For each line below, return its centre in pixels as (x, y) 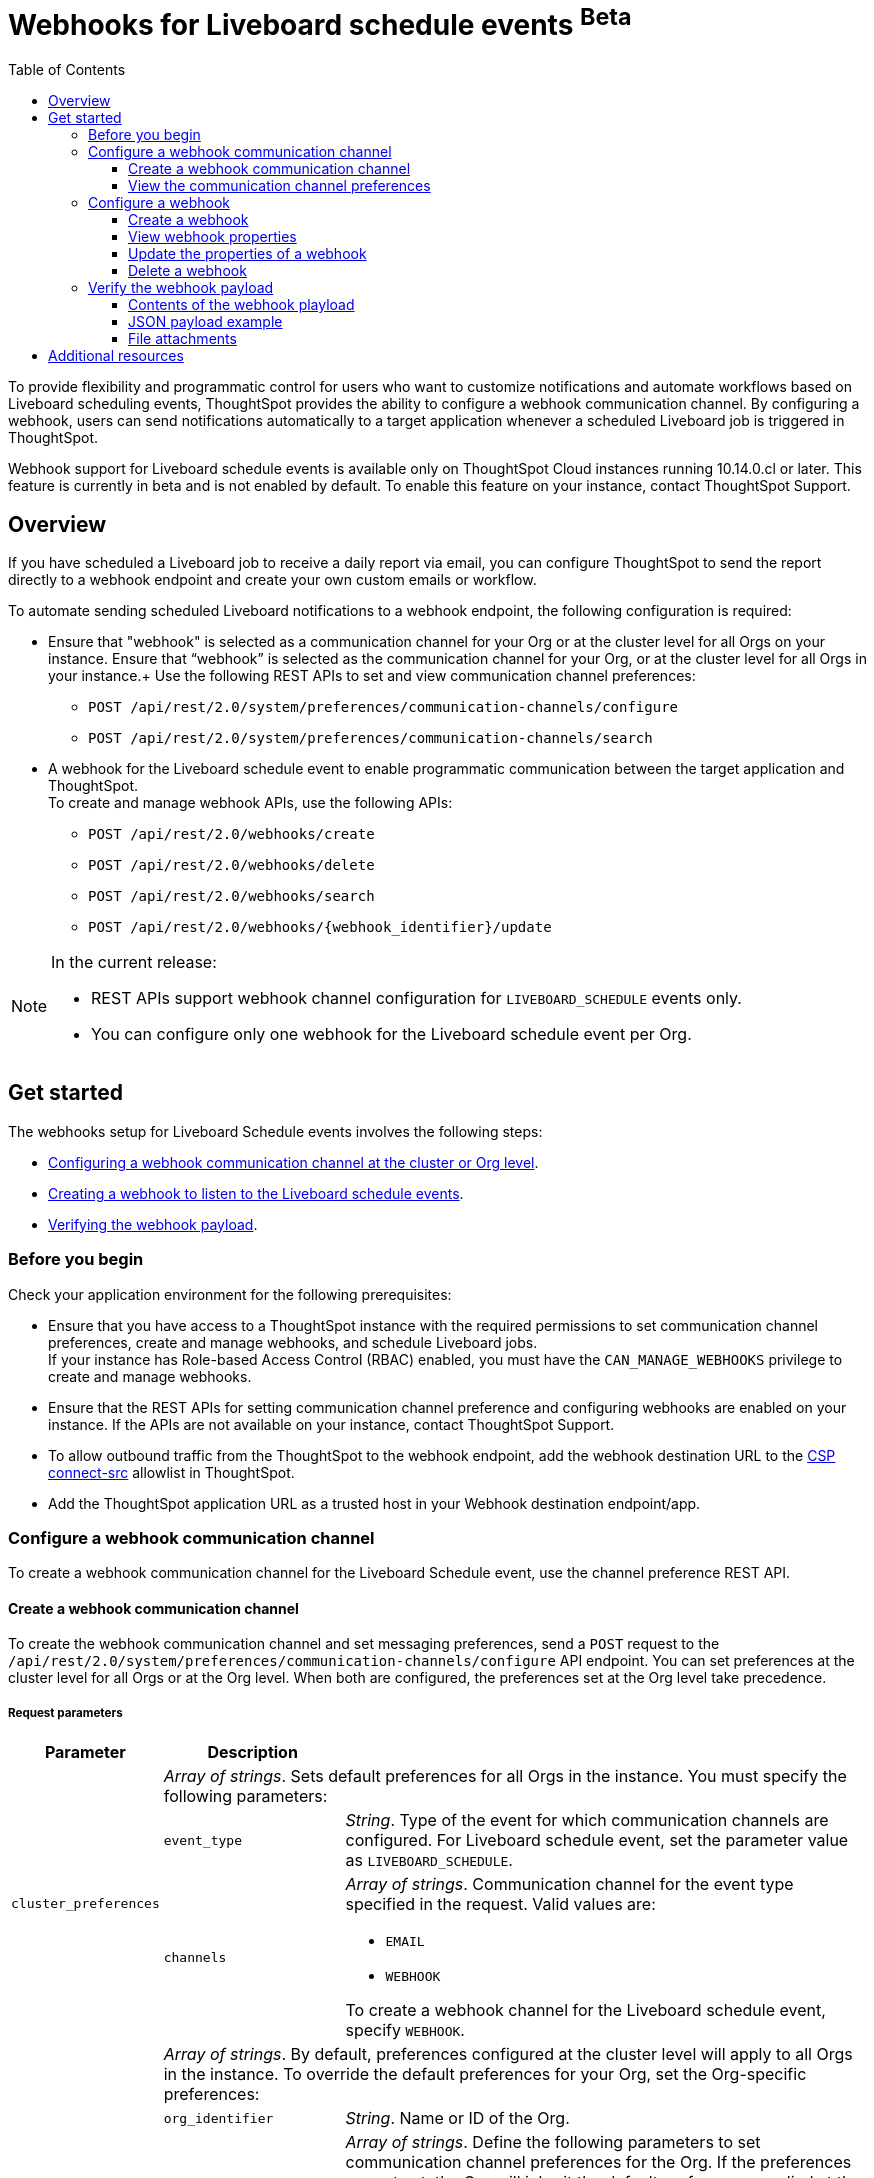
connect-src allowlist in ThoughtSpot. (171, 1472)
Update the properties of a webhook (247, 254)
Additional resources (116, 356)
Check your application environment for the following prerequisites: (230, 1294)
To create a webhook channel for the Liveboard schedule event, (585, 2010)
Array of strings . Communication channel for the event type (569, 1884)
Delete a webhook (187, 271)
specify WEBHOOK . (405, 2030)
